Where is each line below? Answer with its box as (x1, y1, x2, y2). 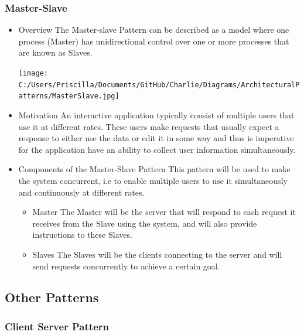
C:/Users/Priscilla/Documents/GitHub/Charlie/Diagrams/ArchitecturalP (18, 80, 300, 89)
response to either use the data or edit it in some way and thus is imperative (18, 132, 294, 144)
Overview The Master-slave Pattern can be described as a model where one (18, 23, 289, 36)
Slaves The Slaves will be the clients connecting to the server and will (32, 248, 282, 260)
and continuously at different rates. (18, 186, 145, 198)
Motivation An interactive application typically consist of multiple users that (18, 108, 295, 121)
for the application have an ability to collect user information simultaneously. (18, 143, 296, 155)
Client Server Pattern (5, 319, 109, 333)
